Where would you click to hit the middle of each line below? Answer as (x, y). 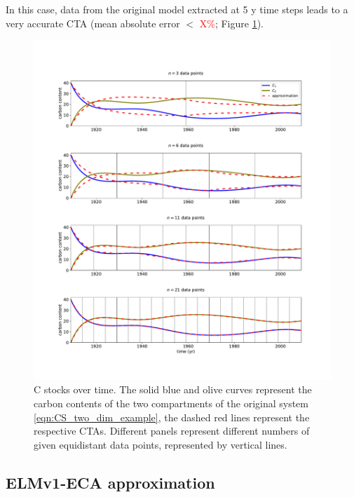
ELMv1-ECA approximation (110, 482)
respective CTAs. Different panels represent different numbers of (172, 431)
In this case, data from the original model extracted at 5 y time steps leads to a (177, 9)
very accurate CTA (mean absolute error (93, 23)
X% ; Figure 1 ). (232, 23)
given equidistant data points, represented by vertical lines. (161, 444)
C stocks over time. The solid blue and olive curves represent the (173, 389)
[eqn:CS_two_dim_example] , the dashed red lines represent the (172, 417)
